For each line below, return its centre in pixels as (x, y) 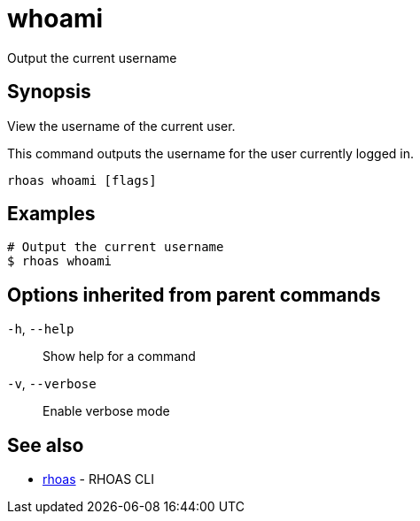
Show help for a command (119, 356)
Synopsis (49, 92)
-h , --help (41, 329)
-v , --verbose (52, 384)
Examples (51, 214)
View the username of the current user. (121, 126)
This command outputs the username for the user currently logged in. (211, 153)
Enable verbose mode (106, 411)
